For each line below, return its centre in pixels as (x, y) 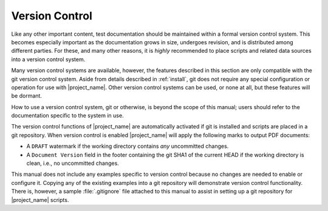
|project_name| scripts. (40, 199)
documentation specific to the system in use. (67, 116)
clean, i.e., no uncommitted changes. (73, 163)
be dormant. (27, 96)
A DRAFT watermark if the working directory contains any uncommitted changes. (128, 146)
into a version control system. (48, 59)
